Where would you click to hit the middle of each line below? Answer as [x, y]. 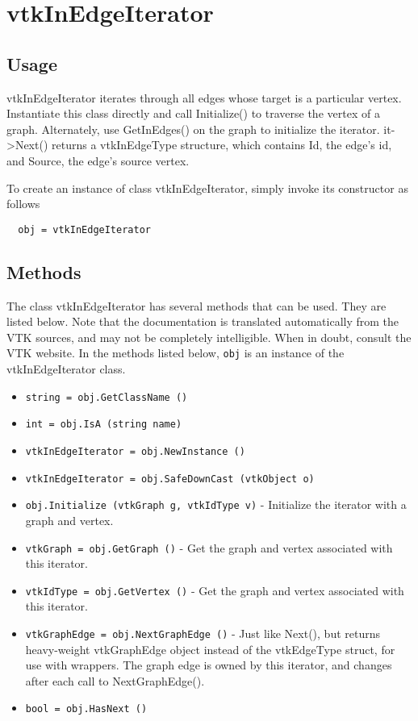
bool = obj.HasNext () [86, 709]
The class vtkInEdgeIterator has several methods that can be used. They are [196, 305]
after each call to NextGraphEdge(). [115, 680]
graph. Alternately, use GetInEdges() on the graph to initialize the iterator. [193, 129]
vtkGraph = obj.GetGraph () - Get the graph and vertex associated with [209, 547]
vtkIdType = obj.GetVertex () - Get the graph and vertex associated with [215, 590]
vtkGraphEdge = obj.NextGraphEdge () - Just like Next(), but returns [203, 633]
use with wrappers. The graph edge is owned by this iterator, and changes [209, 665]
